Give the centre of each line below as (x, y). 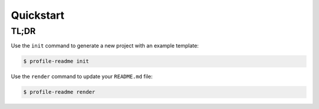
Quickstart (38, 15)
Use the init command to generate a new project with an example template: (105, 46)
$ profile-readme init (56, 61)
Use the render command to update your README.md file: (82, 77)
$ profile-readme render (59, 92)
